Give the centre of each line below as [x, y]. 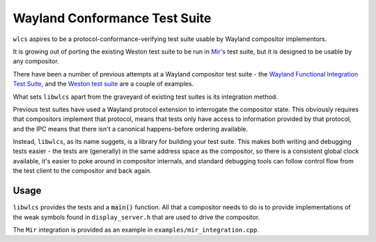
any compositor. [36, 61]
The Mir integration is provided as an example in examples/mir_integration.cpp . [136, 229]
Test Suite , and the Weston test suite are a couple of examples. [103, 84]
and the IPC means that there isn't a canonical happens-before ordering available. [131, 129]
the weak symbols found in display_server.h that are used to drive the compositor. [136, 217]
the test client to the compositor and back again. [83, 171]
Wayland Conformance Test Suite [112, 18]
